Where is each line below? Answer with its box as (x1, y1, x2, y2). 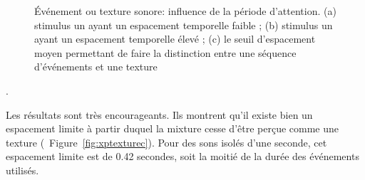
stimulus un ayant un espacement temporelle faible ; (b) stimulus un (34, 17, 333, 32)
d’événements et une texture (34, 59, 158, 74)
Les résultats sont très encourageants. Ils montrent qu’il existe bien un (6, 107, 313, 122)
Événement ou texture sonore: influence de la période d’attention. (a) (34, 4, 336, 18)
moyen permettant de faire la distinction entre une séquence (34, 45, 297, 60)
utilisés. (6, 162, 39, 177)
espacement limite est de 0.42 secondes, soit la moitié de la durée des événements (6, 149, 359, 164)
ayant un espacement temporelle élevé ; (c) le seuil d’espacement (34, 31, 316, 46)
